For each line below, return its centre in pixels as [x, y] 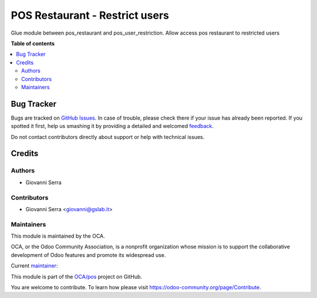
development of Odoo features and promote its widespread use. [88, 255]
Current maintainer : [34, 266]
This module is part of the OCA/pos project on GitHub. [77, 276]
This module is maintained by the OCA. [58, 236]
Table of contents [33, 43]
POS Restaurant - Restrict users [90, 15]
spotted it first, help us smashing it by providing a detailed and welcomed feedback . [112, 126]
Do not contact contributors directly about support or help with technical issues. [108, 137]
